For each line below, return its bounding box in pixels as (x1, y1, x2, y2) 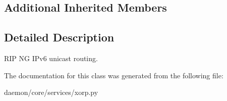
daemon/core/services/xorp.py (4, 87, 98, 97)
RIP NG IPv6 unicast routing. (4, 53, 98, 63)
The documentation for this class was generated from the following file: (4, 70, 223, 80)
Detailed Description (4, 29, 115, 45)
